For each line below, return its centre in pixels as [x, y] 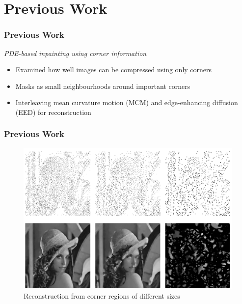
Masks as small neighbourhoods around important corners [103, 86]
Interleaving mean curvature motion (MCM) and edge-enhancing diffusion [127, 102]
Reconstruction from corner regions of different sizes [102, 296]
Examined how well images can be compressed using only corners [114, 69]
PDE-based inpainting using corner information [75, 53]
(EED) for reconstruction [53, 112]
